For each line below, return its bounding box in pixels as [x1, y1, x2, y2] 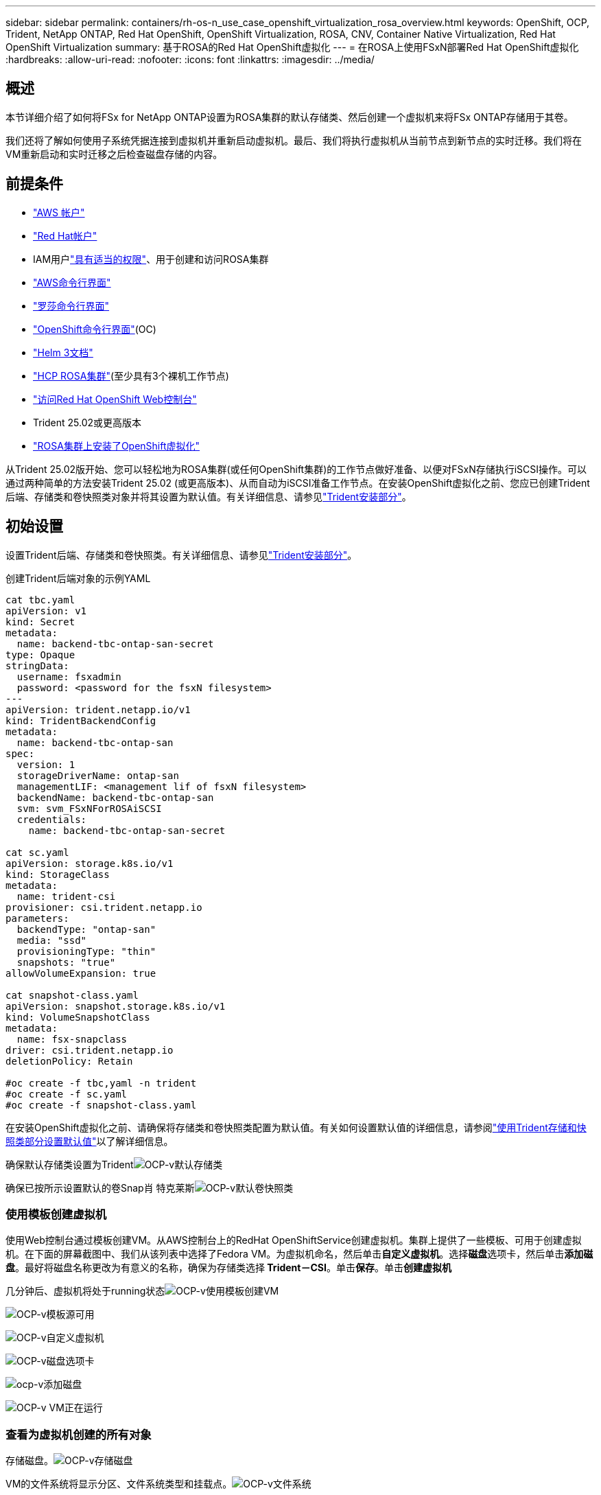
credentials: [16, 813, 87, 825]
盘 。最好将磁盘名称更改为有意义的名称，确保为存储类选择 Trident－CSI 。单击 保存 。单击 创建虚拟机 [5, 1262, 451, 1274]
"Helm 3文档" [33, 346, 93, 358]
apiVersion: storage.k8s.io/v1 [5, 857, 174, 869]
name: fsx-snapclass [16, 1033, 128, 1045]
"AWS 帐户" [33, 206, 85, 218]
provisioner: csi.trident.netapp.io [5, 901, 202, 913]
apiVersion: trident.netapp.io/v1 [5, 704, 191, 715]
